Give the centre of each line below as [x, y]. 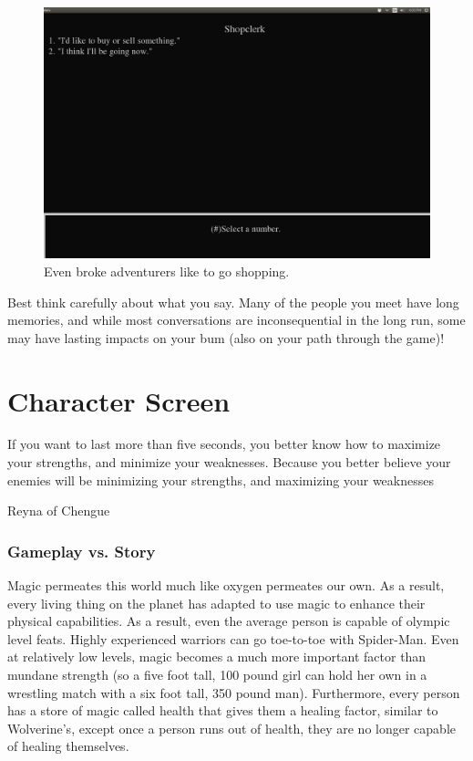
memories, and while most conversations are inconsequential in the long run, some [236, 320]
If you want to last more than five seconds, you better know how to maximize [224, 444]
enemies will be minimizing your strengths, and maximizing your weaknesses [221, 480]
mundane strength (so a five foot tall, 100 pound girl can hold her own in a [217, 674]
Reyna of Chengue [59, 511]
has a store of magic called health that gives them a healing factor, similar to [223, 710]
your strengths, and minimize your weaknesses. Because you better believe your [229, 462]
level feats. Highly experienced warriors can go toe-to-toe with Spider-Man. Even [233, 638]
